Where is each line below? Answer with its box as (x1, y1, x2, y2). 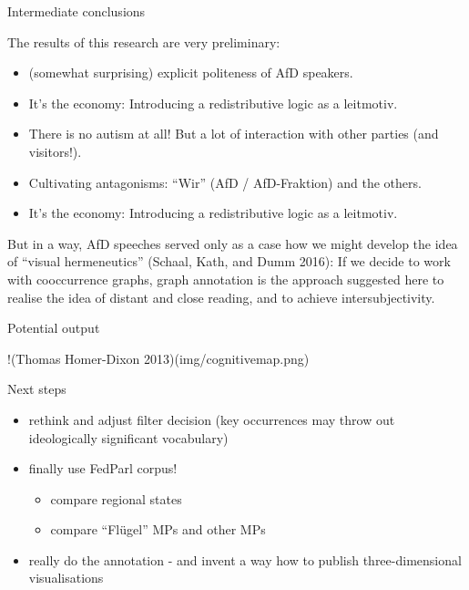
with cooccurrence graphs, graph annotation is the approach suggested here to (7, 269, 444, 288)
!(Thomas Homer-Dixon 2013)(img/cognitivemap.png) (7, 348, 310, 367)
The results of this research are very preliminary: (7, 32, 280, 51)
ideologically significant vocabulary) (28, 428, 229, 447)
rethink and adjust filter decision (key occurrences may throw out (28, 409, 395, 429)
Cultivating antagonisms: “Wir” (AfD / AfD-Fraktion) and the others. (28, 172, 422, 191)
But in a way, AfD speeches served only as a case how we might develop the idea (7, 233, 458, 253)
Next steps (7, 379, 66, 399)
